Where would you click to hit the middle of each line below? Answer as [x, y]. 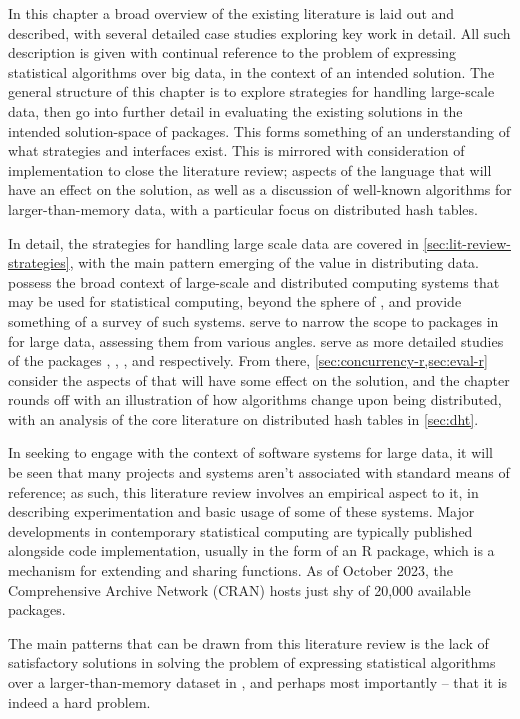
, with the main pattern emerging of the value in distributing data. [274, 262]
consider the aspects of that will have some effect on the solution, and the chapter [259, 379]
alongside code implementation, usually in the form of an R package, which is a [251, 550]
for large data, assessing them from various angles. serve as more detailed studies [256, 340]
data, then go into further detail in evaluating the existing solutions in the [235, 110]
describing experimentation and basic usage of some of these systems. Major [241, 511]
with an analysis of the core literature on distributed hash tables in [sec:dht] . [243, 418]
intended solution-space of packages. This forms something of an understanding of [259, 130]
